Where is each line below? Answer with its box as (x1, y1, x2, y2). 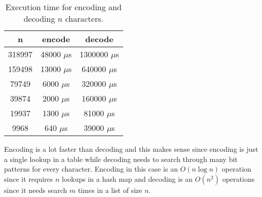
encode (42, 33, 70, 45)
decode (85, 33, 114, 45)
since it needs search (4, 184, 67, 195)
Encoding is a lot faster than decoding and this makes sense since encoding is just (4, 144, 258, 154)
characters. (65, 13, 103, 24)
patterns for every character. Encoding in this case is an (4, 163, 178, 174)
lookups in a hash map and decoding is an (62, 173, 193, 184)
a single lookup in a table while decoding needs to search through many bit (4, 153, 238, 164)
